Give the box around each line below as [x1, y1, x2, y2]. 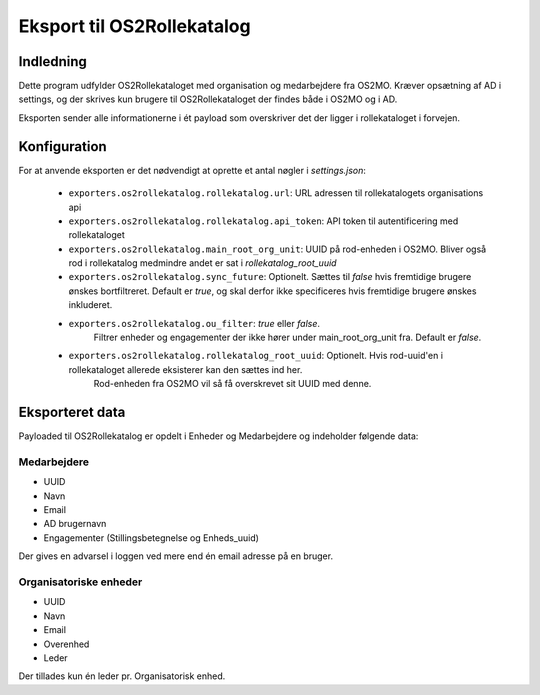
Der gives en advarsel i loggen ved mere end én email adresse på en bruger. [18, 550, 334, 562]
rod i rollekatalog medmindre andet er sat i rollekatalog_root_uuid [68, 257, 337, 269]
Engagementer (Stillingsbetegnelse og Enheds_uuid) [43, 531, 260, 544]
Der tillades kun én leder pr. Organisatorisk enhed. [18, 670, 226, 682]
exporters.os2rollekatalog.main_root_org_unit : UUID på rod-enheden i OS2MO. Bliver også [68, 243, 487, 255]
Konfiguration [18, 138, 107, 155]
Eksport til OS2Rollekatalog [18, 15, 251, 37]
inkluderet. [68, 299, 113, 311]
